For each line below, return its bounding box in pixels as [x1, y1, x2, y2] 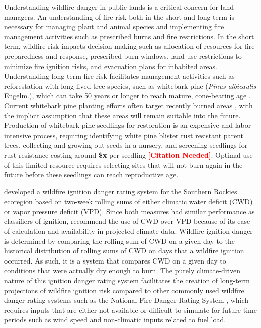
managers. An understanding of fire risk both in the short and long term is [4, 11, 234, 22]
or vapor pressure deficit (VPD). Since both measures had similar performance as [4, 206, 255, 216]
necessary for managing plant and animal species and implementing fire [4, 21, 224, 32]
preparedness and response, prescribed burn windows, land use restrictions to [4, 50, 242, 61]
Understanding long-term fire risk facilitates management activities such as [4, 71, 235, 81]
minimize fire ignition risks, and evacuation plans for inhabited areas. [4, 60, 218, 71]
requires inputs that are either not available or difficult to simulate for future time [4, 304, 257, 315]
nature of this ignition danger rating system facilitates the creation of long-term [4, 275, 250, 286]
